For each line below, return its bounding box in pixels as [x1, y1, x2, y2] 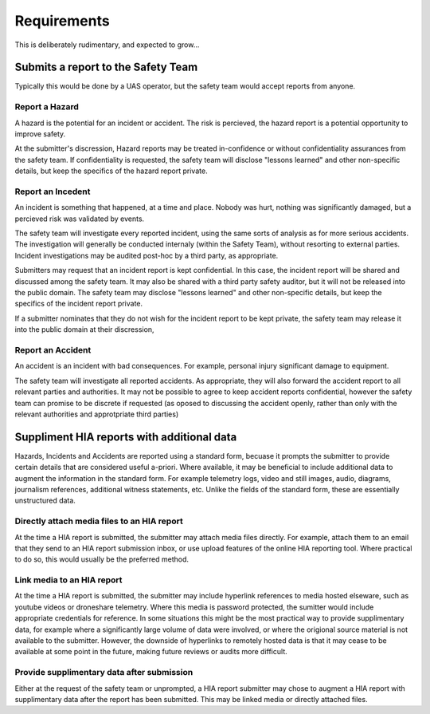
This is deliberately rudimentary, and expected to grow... [14, 40, 200, 49]
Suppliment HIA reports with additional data [14, 430, 237, 444]
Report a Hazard [14, 101, 80, 112]
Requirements [14, 12, 111, 30]
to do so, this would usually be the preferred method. [14, 554, 190, 564]
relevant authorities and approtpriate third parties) [14, 409, 179, 419]
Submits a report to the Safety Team [14, 61, 198, 74]
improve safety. [14, 128, 66, 139]
